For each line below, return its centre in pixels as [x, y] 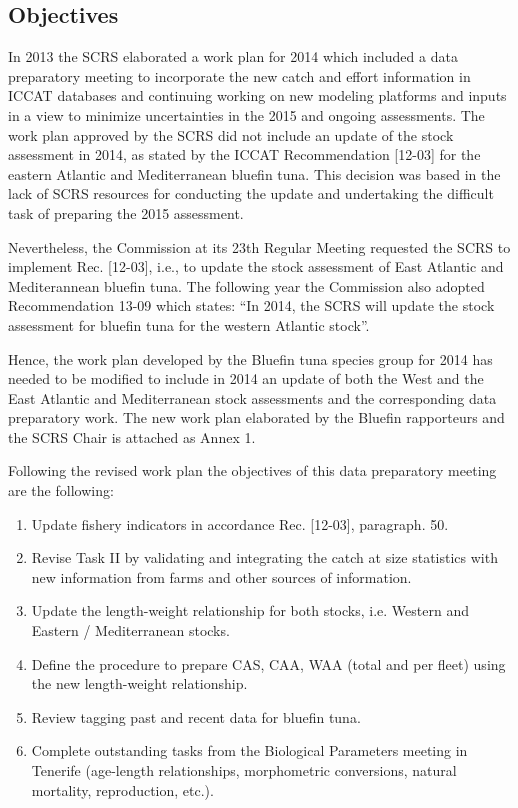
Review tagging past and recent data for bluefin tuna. [196, 716]
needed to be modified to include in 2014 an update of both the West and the [246, 378]
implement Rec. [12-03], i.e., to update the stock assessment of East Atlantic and [256, 266]
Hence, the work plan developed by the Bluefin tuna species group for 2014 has [250, 358]
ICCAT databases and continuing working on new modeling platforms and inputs [257, 95]
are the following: [61, 490]
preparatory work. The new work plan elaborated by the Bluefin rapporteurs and [256, 417]
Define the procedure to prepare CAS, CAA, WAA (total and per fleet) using [268, 663]
